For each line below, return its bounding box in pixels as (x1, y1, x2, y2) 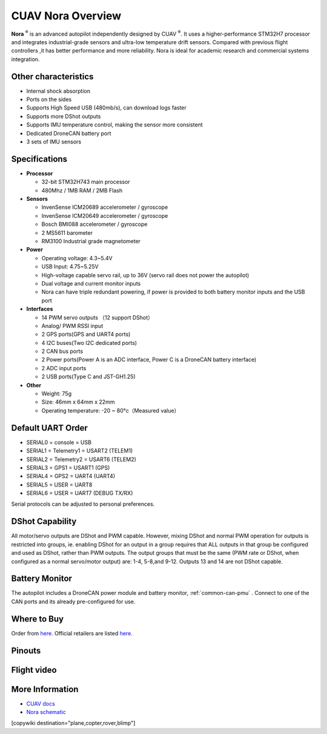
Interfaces (26, 306, 53, 313)
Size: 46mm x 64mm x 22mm (41, 398, 115, 405)
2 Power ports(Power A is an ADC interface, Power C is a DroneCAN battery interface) (41, 356, 257, 363)
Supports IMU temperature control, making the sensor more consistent (26, 121, 203, 128)
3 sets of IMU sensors (26, 138, 82, 145)
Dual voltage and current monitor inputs (41, 280, 141, 287)
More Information (11, 684, 79, 694)
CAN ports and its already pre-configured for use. (11, 598, 136, 605)
